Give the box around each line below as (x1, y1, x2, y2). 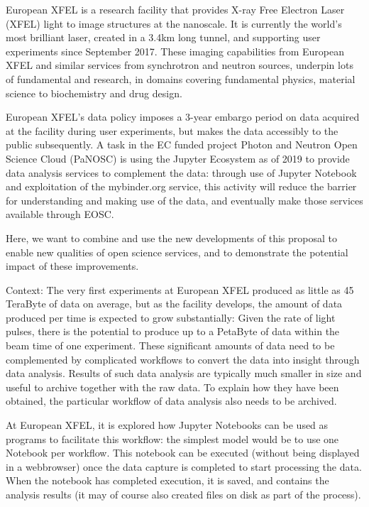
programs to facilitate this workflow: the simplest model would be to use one (6, 431, 339, 446)
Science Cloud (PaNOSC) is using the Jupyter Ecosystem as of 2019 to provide (6, 151, 350, 165)
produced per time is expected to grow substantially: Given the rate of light (6, 310, 336, 325)
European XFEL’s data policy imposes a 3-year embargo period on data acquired (6, 109, 360, 124)
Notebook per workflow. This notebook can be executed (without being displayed (6, 445, 360, 460)
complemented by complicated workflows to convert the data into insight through (6, 351, 360, 366)
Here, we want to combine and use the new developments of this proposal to (6, 230, 337, 245)
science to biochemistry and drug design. (6, 85, 182, 100)
